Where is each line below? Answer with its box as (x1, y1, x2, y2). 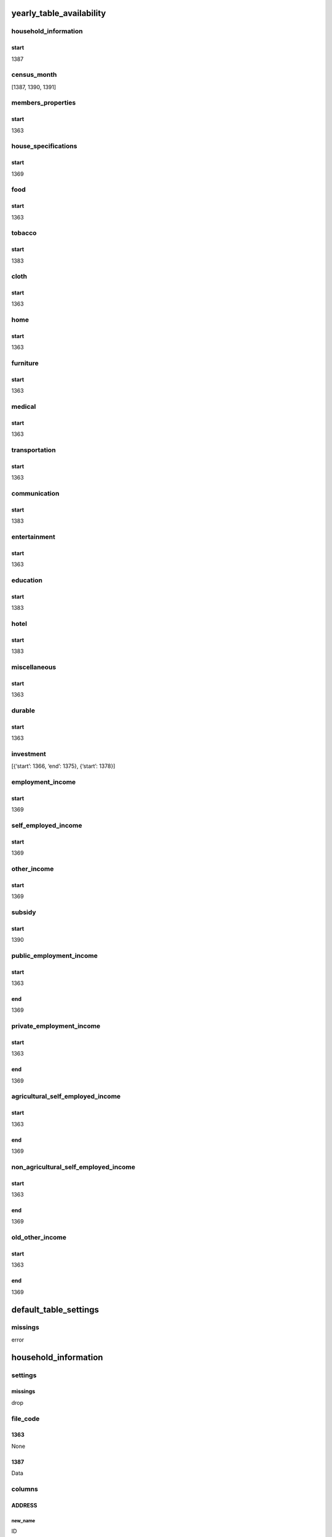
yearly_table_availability (11, 8, 106, 18)
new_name (11, 1517, 36, 1524)
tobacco (11, 229, 37, 237)
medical (11, 403, 36, 411)
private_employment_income (11, 1022, 101, 1030)
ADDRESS (11, 1501, 38, 1509)
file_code (11, 1414, 40, 1423)
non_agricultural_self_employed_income (11, 1163, 135, 1171)
